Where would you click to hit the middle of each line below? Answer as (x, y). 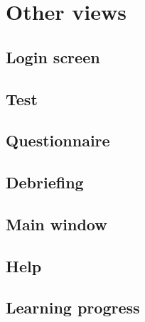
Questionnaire (58, 140)
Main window (57, 224)
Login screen (53, 57)
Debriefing (45, 182)
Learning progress (73, 307)
